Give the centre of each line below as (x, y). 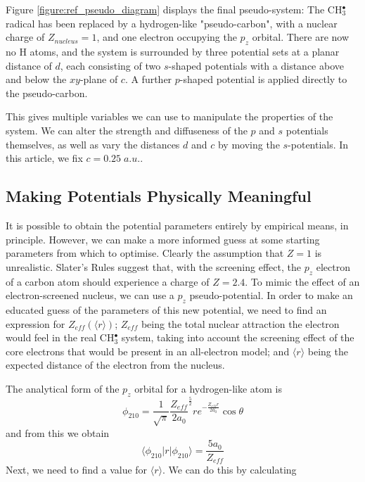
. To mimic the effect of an (302, 281)
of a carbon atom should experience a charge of (108, 281)
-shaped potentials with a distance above (256, 65)
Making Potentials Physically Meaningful (159, 196)
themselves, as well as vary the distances (93, 144)
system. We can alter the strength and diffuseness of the (127, 130)
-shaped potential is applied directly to (263, 79)
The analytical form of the (63, 388)
